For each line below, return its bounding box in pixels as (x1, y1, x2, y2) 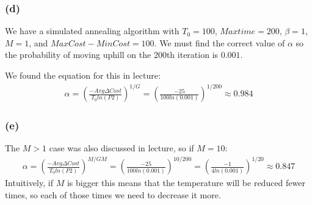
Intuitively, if (5, 176, 53, 189)
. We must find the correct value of (154, 36, 285, 49)
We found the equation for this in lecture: (5, 69, 161, 81)
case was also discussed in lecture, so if (49, 142, 194, 154)
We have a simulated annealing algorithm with (5, 24, 180, 37)
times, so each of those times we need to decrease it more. (5, 189, 221, 201)
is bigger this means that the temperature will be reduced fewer (67, 176, 305, 189)
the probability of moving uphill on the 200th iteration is (5, 48, 219, 61)
